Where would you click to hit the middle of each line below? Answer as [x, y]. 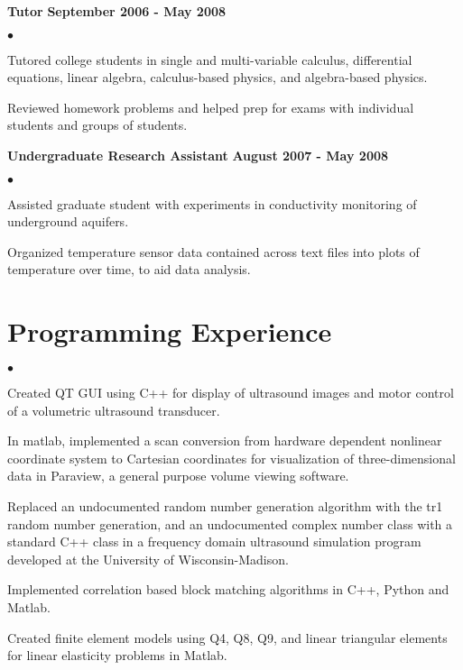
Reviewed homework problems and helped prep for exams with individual [211, 107]
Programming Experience [170, 331]
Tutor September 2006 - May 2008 [117, 11]
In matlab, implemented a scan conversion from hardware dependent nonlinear [225, 441]
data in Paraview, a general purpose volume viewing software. [178, 476]
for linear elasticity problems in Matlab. [117, 655]
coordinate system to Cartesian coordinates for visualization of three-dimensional [231, 458]
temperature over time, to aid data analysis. [129, 269]
